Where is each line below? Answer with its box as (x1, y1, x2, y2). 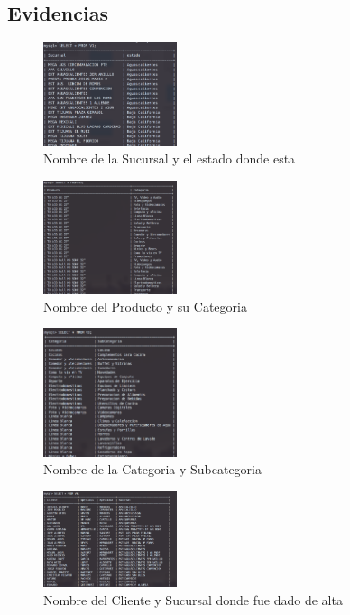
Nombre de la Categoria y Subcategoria (43, 460, 262, 479)
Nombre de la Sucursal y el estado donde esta (43, 149, 296, 168)
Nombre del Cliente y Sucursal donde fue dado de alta (43, 590, 343, 609)
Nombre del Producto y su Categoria (43, 296, 247, 315)
